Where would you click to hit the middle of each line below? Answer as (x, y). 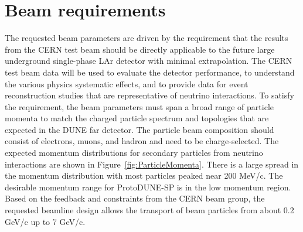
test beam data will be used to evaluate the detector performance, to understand (150, 72)
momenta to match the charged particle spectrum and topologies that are (137, 118)
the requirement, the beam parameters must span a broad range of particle (139, 106)
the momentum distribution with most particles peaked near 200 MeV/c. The (144, 175)
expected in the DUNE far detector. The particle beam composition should (139, 129)
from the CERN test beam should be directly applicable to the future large (140, 49)
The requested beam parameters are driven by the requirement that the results (147, 38)
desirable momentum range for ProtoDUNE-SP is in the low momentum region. (148, 187)
